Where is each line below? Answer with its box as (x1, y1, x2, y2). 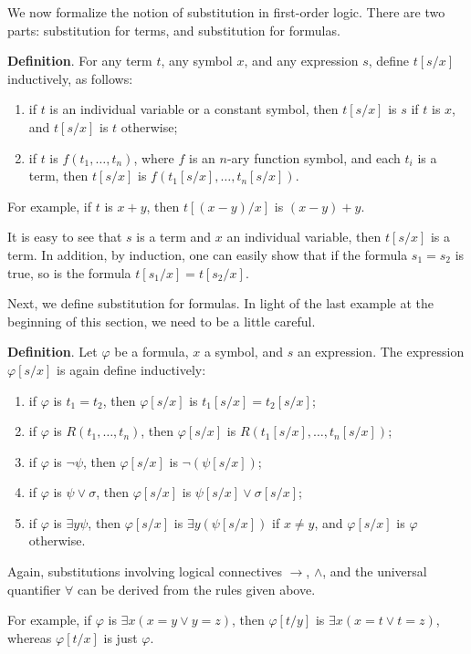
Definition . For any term (7, 51, 152, 70)
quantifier (7, 579, 61, 598)
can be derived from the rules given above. (78, 579, 316, 598)
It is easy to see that (7, 227, 122, 246)
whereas (7, 628, 52, 647)
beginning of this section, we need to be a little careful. (7, 311, 316, 330)
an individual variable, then (226, 227, 382, 246)
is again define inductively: (57, 359, 206, 379)
